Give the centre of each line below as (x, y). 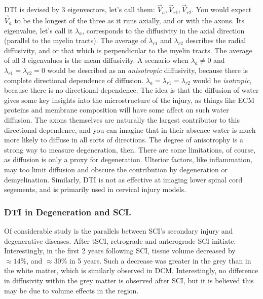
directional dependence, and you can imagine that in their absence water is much (130, 129)
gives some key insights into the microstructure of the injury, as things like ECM (129, 100)
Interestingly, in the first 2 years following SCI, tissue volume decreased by (120, 251)
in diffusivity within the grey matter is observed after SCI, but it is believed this (129, 280)
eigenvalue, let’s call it (39, 30)
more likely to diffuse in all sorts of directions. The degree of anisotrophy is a (124, 140)
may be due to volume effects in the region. (71, 290)
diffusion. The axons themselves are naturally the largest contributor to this (122, 119)
